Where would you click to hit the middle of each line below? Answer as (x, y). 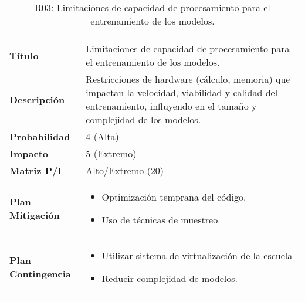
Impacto (29, 153)
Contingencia (40, 274)
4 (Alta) (102, 136)
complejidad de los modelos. (143, 119)
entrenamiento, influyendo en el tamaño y (171, 106)
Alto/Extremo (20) (125, 170)
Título (24, 55)
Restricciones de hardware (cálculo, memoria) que (188, 79)
